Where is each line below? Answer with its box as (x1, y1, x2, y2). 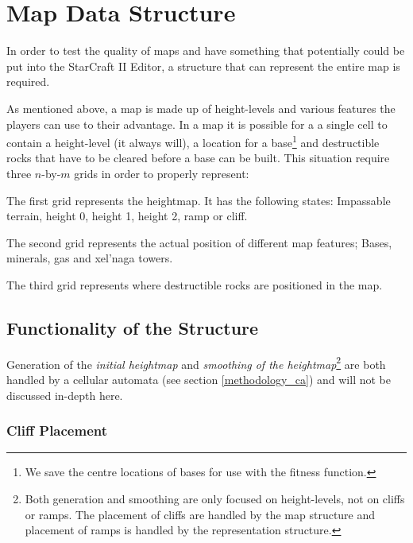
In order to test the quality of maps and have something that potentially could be (6, 42, 405, 59)
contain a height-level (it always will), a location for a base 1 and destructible (6, 132, 380, 150)
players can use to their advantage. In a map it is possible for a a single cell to (6, 115, 388, 132)
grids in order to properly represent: (74, 165, 249, 181)
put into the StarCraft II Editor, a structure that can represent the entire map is (6, 57, 400, 74)
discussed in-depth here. (6, 386, 123, 403)
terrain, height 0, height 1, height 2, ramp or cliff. (6, 208, 248, 224)
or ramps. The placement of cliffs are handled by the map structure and (25, 506, 376, 522)
